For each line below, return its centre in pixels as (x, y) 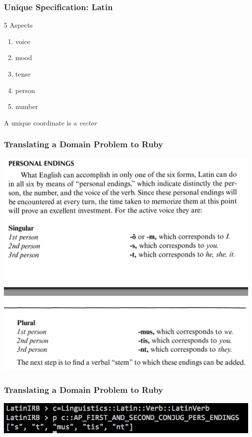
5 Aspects (18, 25)
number (27, 106)
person (25, 90)
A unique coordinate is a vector (50, 122)
